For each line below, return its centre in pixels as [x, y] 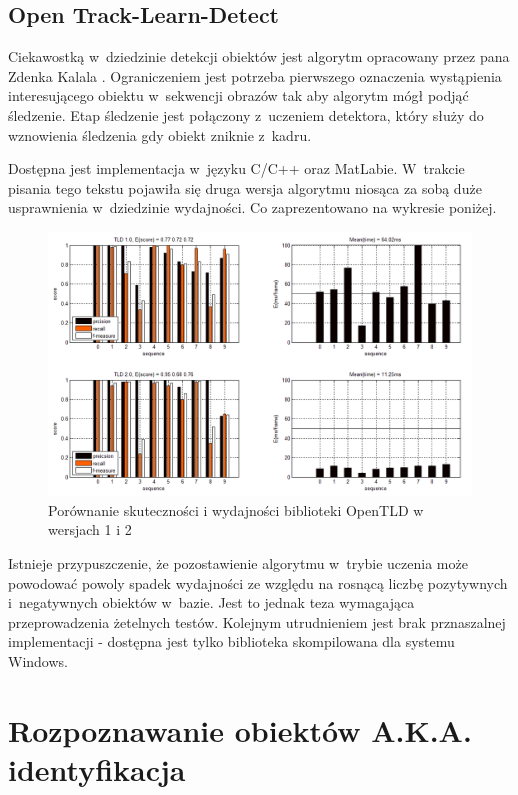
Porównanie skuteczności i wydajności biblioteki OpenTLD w [236, 509]
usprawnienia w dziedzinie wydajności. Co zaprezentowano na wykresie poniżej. [252, 207]
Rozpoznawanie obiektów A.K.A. [240, 729]
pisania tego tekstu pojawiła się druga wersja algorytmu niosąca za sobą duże [245, 187]
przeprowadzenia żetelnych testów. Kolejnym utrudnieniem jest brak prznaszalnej [257, 621]
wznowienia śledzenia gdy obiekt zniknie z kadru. [160, 134]
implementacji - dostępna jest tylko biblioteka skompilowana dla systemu [231, 641]
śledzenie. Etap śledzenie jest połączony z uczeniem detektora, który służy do [246, 114]
